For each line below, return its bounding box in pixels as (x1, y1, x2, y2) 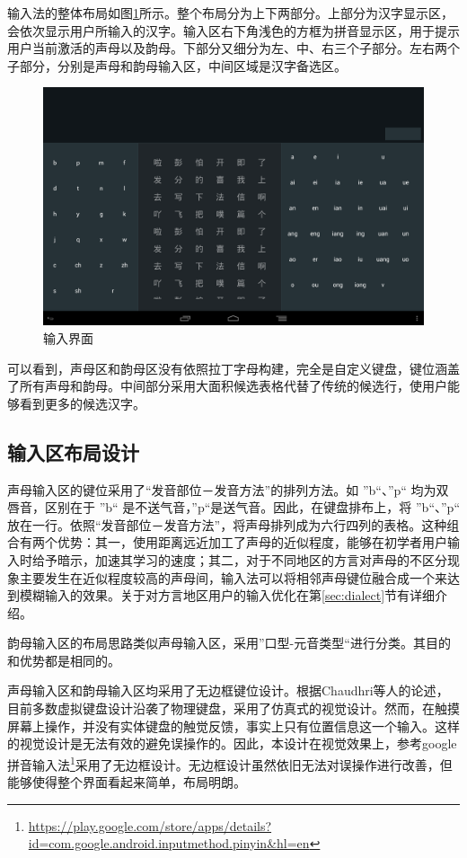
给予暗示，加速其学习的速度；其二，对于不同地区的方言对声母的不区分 (31, 550, 447, 569)
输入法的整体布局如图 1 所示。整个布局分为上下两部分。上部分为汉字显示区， (7, 4, 454, 22)
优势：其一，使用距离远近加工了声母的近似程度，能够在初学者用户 (57, 533, 447, 552)
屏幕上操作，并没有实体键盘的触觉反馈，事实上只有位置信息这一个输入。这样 (7, 716, 460, 735)
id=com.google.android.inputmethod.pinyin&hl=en (28, 834, 310, 853)
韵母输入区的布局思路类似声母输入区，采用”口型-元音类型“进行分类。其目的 (7, 633, 451, 652)
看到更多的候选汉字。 (19, 394, 145, 412)
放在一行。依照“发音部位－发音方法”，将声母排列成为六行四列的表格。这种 (7, 515, 447, 534)
